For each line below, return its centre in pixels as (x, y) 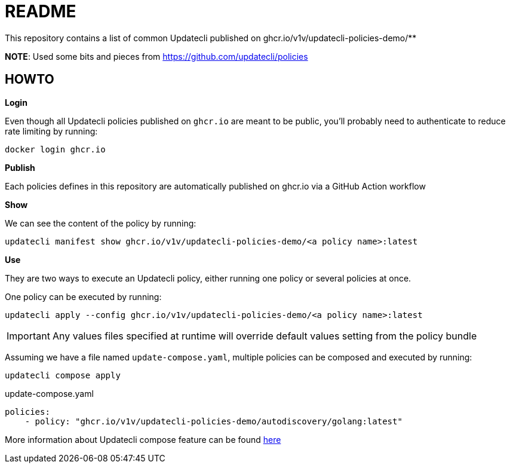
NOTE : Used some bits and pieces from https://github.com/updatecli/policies (156, 56)
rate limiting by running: (51, 131)
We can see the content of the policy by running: (101, 223)
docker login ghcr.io (55, 149)
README (41, 11)
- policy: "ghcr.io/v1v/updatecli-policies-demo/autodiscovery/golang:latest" (213, 421)
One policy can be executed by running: (83, 296)
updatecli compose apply (63, 375)
